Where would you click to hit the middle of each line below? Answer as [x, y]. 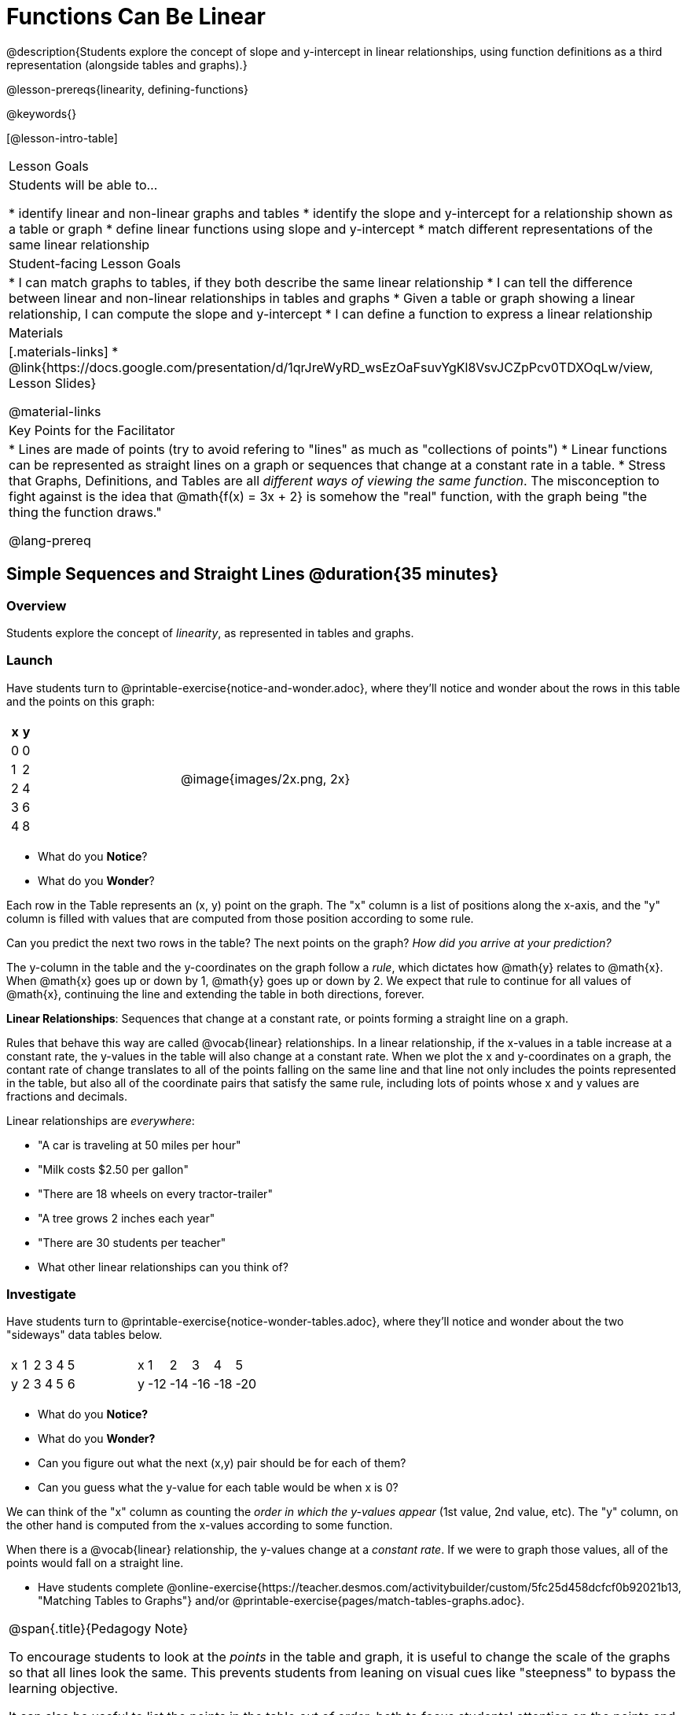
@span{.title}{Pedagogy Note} [99, 1629]
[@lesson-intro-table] [62, 138]
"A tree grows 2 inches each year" [127, 1218]
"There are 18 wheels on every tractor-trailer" [155, 1193]
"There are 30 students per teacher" [132, 1242]
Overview [37, 605]
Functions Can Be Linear [136, 17]
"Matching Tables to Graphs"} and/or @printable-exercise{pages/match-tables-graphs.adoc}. [281, 1601]
